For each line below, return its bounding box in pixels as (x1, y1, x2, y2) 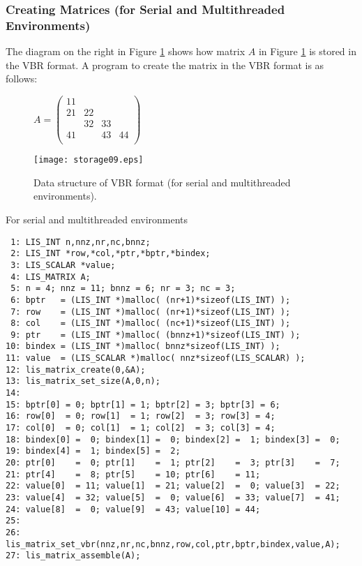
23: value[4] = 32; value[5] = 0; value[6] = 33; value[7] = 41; (6, 493, 340, 503)
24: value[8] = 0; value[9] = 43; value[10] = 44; (6, 504, 261, 514)
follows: (6, 71, 38, 86)
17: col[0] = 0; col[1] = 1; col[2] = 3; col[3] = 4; (6, 423, 276, 433)
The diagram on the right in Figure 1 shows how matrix (6, 44, 246, 59)
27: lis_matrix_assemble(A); (6, 551, 141, 561)
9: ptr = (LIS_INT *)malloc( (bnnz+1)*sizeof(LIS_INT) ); (10, 329, 301, 340)
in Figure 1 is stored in (258, 44, 356, 59)
